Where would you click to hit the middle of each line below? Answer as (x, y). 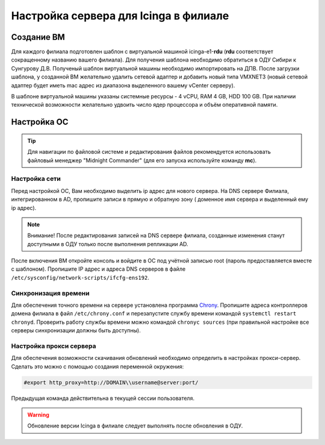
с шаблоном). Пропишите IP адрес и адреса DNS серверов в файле (98, 269)
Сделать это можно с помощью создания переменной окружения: (97, 366)
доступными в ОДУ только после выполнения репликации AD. (108, 244)
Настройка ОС (40, 122)
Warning (38, 415)
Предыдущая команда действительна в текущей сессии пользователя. (103, 398)
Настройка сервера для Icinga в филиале (120, 16)
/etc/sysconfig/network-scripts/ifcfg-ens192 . (80, 277)
